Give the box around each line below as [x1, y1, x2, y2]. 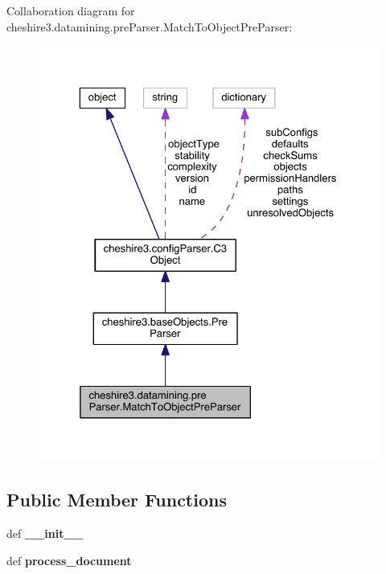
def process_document [6, 551, 132, 568]
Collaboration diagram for [6, 2, 135, 18]
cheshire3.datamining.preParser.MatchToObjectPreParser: [6, 18, 293, 35]
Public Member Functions [6, 487, 227, 512]
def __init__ [6, 524, 84, 541]
